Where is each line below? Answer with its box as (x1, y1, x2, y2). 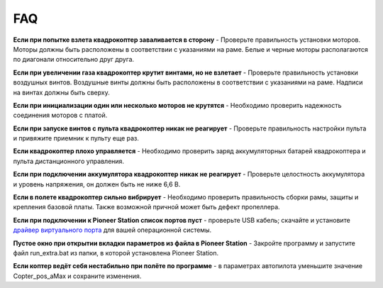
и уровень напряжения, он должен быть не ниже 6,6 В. (13, 179, 181, 188)
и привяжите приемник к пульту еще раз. (13, 134, 140, 143)
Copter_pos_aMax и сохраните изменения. (13, 272, 142, 280)
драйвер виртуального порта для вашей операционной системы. (13, 226, 212, 234)
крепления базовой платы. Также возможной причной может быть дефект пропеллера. (13, 203, 280, 211)
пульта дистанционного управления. (13, 157, 124, 165)
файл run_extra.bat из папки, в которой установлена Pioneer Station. (13, 248, 219, 257)
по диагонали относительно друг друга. (13, 55, 135, 64)
